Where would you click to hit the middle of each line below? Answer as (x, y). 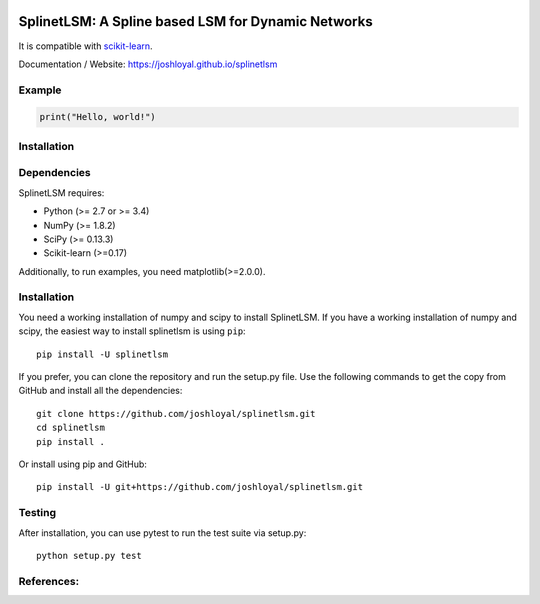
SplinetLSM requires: (61, 192)
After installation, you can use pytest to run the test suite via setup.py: (162, 532)
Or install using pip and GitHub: (82, 464)
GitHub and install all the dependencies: (100, 391)
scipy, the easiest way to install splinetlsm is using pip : (132, 331)
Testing (37, 513)
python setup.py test (89, 555)
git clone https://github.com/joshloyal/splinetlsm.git (176, 413)
